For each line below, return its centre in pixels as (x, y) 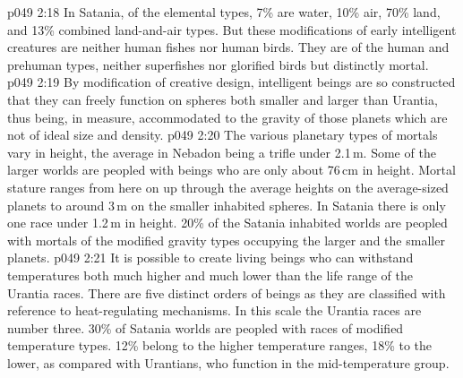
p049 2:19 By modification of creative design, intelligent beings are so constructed (231, 82)
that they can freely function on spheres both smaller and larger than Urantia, (223, 99)
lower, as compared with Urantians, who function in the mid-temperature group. (228, 362)
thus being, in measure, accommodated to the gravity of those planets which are (227, 117)
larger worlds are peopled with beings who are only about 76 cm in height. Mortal (231, 170)
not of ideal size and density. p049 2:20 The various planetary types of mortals (223, 135)
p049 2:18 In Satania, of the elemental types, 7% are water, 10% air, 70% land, (224, 12)
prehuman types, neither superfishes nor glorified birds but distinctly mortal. (218, 64)
